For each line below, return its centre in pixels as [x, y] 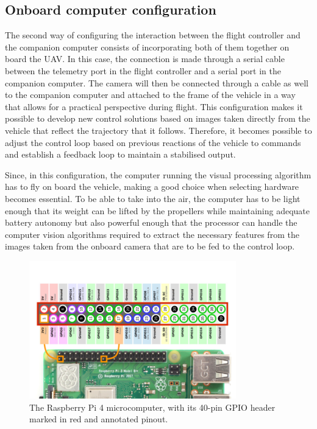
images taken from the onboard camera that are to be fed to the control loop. [150, 246]
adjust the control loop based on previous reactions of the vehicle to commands [153, 142]
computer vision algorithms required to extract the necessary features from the [152, 234]
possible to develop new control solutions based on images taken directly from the [158, 118]
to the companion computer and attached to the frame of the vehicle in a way [150, 95]
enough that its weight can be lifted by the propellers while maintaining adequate [157, 210]
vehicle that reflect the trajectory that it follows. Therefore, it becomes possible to [158, 130]
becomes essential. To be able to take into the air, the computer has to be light [153, 198]
